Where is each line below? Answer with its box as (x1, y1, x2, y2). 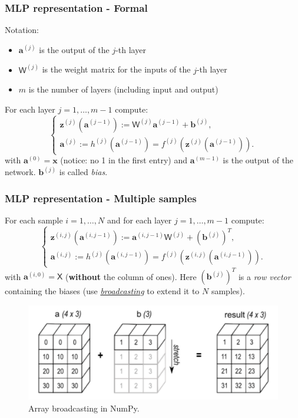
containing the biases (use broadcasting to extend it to (5, 285, 200, 297)
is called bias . (59, 166, 108, 178)
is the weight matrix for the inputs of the (42, 63, 191, 75)
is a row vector (238, 270, 291, 282)
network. (5, 166, 36, 178)
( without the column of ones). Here (65, 270, 197, 282)
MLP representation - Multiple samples (5, 190, 197, 205)
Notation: (5, 24, 39, 36)
